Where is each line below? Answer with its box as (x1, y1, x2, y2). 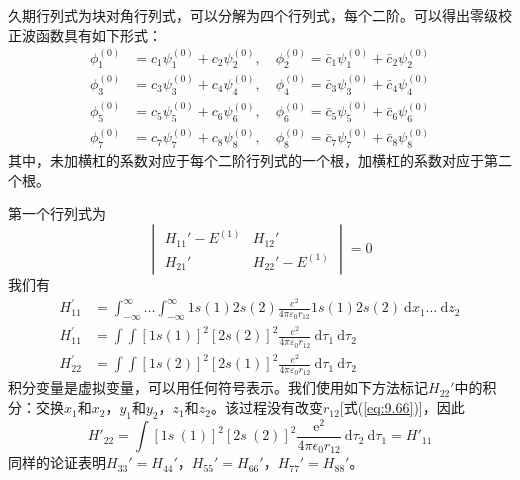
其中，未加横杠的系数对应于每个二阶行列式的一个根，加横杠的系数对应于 (8, 150, 484, 171)
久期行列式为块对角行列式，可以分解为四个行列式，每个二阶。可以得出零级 (8, 5, 498, 25)
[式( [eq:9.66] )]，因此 (339, 397, 465, 418)
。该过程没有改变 (210, 397, 323, 418)
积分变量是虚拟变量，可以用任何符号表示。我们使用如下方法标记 (8, 377, 428, 398)
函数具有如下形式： (35, 24, 162, 45)
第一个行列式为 (8, 203, 106, 224)
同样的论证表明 (8, 452, 106, 473)
